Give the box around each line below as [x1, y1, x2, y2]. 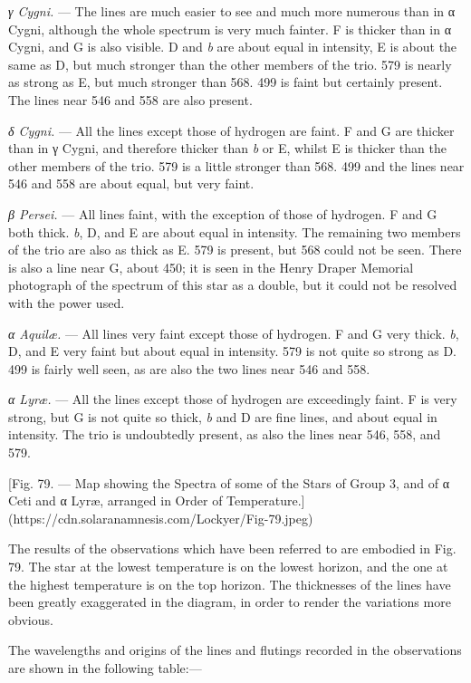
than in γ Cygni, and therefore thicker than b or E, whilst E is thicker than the [8, 139, 447, 158]
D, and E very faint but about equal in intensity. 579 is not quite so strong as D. [8, 341, 457, 361]
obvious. [8, 610, 53, 629]
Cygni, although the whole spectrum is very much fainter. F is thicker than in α [8, 19, 451, 38]
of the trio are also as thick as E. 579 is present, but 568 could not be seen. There [8, 240, 462, 259]
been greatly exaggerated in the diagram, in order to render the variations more [8, 592, 451, 611]
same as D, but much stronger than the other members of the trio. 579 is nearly [8, 54, 452, 73]
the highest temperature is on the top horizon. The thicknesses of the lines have [8, 574, 451, 593]
